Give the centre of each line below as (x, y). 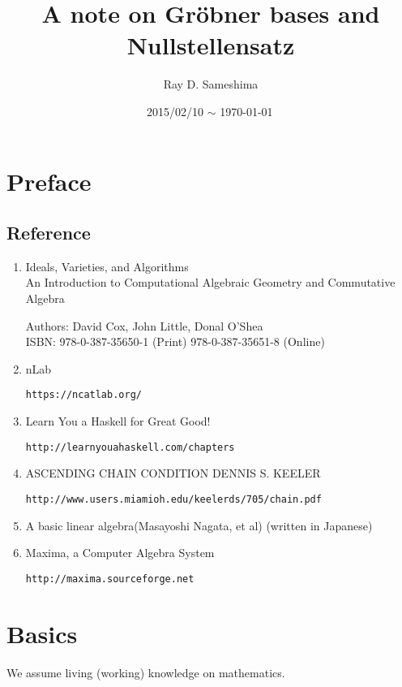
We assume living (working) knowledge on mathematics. (146, 672)
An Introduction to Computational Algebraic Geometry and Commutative (210, 282)
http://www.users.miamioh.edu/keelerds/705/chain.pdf (173, 499)
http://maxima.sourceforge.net (110, 579)
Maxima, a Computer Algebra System (120, 553)
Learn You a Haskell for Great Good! (118, 421)
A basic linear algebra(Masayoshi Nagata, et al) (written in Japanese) (199, 525)
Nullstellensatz (211, 45)
